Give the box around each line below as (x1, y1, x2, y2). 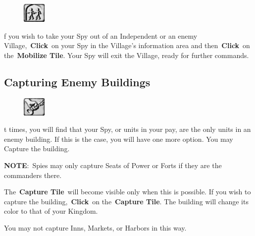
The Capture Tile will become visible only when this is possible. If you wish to (4, 186, 251, 197)
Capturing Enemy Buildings (4, 74, 151, 89)
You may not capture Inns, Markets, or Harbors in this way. (4, 222, 187, 233)
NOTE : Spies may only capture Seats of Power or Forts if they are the (4, 160, 222, 170)
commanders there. (4, 170, 62, 180)
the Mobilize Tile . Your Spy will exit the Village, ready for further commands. (4, 50, 249, 60)
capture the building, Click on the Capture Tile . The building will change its (4, 196, 249, 206)
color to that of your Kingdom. (4, 206, 98, 216)
